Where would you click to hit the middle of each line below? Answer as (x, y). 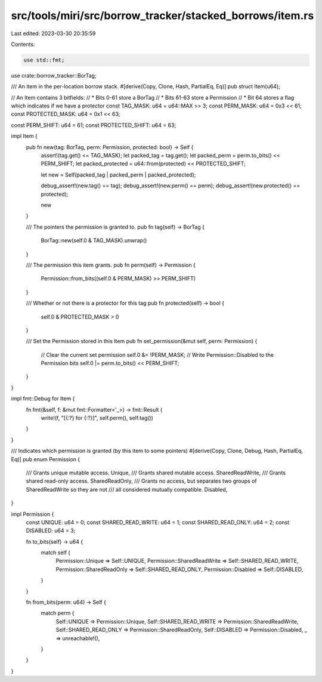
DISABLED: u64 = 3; (51, 530)
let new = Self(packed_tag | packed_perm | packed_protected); (118, 175)
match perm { (58, 613)
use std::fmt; (44, 60)
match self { (56, 553)
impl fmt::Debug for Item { (43, 399)
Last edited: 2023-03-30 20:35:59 (53, 33)
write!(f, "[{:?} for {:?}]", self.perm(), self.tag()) (97, 418)
